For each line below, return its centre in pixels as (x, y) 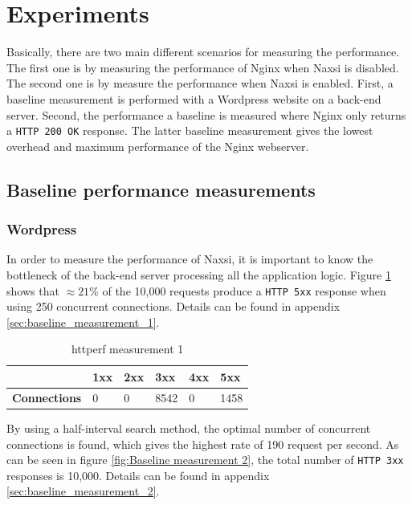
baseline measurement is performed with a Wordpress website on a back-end (194, 98)
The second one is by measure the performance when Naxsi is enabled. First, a (200, 83)
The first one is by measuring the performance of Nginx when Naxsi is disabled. (203, 67)
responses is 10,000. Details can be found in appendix (138, 475)
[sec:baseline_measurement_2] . (83, 491)
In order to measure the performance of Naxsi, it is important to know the (190, 259)
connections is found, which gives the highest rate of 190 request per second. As (203, 444)
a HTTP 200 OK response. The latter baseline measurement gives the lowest (190, 130)
